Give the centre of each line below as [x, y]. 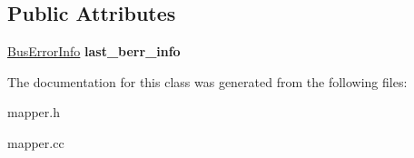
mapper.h [34, 112]
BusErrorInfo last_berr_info [94, 51]
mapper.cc [36, 142]
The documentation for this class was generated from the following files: [207, 81]
